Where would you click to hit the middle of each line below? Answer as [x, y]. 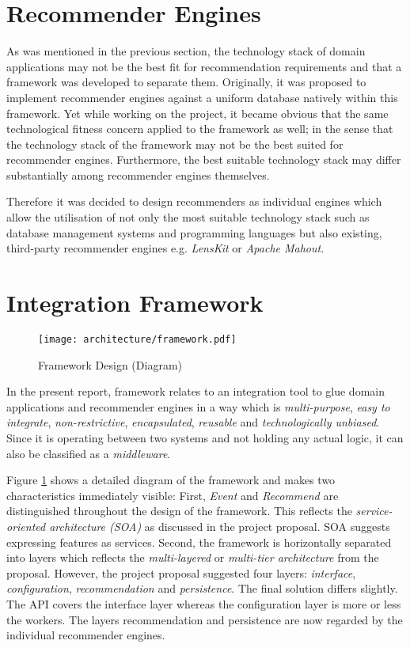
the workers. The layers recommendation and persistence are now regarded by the [205, 619]
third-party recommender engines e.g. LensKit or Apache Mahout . [165, 248]
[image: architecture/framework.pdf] [137, 339]
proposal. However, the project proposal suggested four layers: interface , [181, 572]
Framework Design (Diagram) [110, 364]
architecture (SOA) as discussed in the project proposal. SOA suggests [220, 526]
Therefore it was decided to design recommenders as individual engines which [194, 201]
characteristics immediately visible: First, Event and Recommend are [173, 495]
